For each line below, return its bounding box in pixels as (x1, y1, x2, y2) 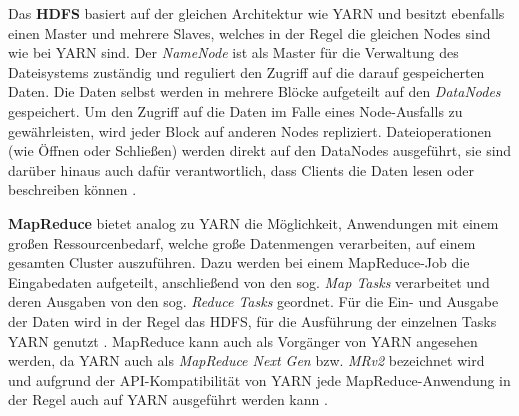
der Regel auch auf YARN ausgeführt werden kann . (8, 389, 328, 410)
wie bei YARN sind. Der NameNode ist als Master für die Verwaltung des (8, 42, 459, 63)
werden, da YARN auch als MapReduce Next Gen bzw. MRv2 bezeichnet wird (8, 350, 485, 371)
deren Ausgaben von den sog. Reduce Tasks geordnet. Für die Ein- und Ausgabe (8, 291, 499, 312)
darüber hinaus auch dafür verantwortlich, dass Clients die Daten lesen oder (8, 159, 474, 180)
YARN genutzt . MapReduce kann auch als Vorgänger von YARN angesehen (8, 330, 478, 351)
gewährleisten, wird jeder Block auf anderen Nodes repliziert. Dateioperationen (8, 120, 492, 141)
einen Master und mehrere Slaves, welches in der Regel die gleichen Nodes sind (8, 22, 491, 43)
